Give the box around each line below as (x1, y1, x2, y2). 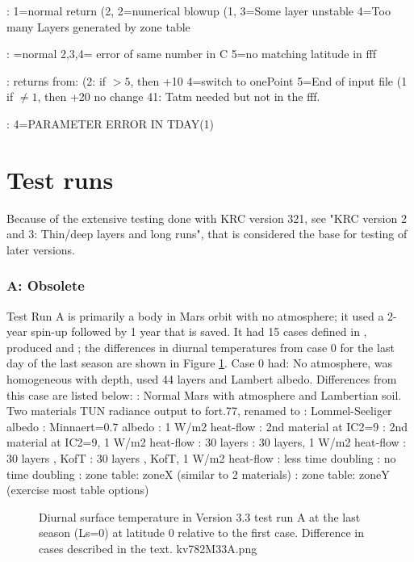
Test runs (6, 162, 114, 195)
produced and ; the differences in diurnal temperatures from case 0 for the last (6, 338, 395, 355)
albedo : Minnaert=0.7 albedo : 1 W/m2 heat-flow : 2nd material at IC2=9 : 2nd (6, 417, 408, 434)
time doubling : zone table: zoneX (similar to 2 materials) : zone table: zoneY (6, 465, 390, 482)
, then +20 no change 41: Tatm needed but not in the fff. (37, 88, 320, 105)
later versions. (6, 241, 76, 258)
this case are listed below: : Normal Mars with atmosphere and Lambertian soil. (6, 386, 402, 403)
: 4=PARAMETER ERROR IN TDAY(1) (6, 115, 215, 132)
